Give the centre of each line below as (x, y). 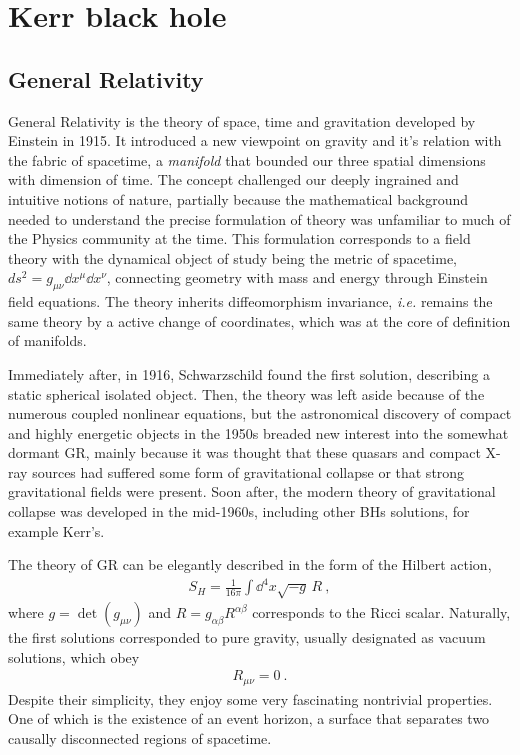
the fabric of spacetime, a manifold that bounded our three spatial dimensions (247, 159)
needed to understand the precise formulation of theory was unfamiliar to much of (259, 218)
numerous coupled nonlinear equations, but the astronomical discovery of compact (260, 413)
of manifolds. (47, 340)
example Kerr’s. (56, 530)
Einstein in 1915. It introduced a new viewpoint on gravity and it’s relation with (255, 140)
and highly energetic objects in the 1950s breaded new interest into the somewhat (258, 432)
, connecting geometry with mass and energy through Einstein (297, 277)
